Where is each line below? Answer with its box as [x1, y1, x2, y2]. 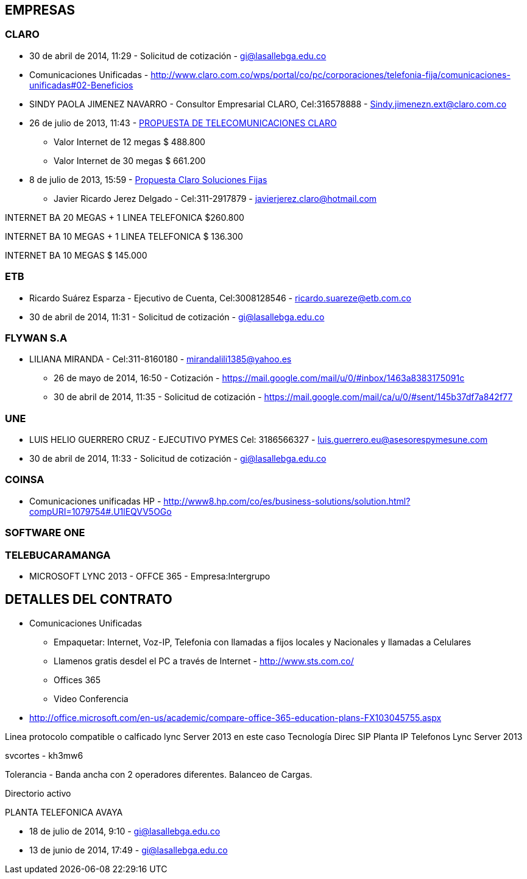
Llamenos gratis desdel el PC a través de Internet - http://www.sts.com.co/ [54, 655, 354, 666]
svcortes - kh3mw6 [5, 750, 83, 761]
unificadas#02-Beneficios [29, 79, 133, 90]
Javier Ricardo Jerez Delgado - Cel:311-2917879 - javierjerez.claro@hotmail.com [54, 193, 377, 204]
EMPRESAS [5, 2, 76, 18]
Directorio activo [5, 788, 71, 798]
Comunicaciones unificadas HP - [29, 495, 161, 506]
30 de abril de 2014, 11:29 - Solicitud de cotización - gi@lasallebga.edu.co [29, 50, 327, 61]
